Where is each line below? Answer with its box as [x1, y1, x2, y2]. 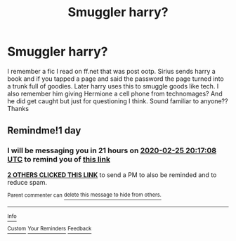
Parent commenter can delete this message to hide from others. [7, 191, 162, 199]
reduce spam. [7, 178, 48, 186]
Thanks [7, 104, 29, 112]
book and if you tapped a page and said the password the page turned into [7, 74, 224, 83]
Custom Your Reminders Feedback [7, 226, 92, 233]
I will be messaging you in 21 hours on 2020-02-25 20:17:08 [7, 145, 216, 155]
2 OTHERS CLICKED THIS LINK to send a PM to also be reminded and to [7, 170, 217, 179]
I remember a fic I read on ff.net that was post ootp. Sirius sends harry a [7, 67, 216, 75]
